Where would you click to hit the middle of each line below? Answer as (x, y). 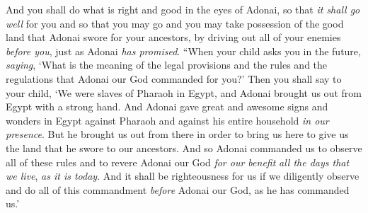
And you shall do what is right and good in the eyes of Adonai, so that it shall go (183, 9)
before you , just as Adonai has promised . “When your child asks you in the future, (183, 51)
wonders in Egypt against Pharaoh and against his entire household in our (167, 120)
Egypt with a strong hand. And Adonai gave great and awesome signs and (167, 106)
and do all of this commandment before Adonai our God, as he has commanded (178, 189)
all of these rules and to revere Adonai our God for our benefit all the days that (178, 162)
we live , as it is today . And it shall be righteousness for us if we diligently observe (183, 176)
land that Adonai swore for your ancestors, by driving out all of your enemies (173, 37)
